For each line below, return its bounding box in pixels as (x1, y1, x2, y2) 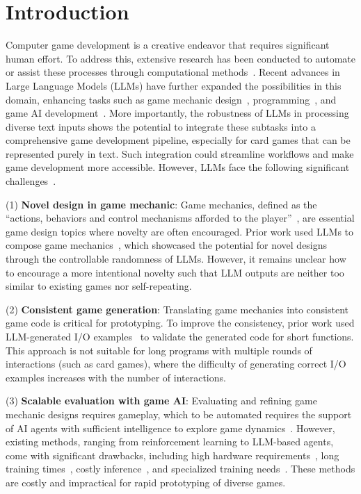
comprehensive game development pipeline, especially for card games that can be (6, 133, 351, 147)
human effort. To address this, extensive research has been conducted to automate (6, 51, 356, 65)
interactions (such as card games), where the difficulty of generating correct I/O (6, 356, 346, 371)
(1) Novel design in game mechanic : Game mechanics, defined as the (6, 197, 317, 211)
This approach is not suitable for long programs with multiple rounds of (6, 343, 312, 357)
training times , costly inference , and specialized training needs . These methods (6, 461, 355, 476)
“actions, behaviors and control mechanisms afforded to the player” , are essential (6, 211, 355, 225)
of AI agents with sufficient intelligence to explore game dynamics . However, (6, 420, 335, 435)
